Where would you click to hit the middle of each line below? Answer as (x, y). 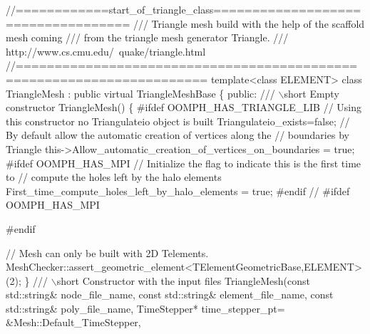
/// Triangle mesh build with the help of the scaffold (249, 23)
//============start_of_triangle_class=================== (184, 9)
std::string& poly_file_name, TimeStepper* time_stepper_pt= (145, 308)
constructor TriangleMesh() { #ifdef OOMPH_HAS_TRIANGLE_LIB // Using (184, 107)
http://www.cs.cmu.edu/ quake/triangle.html (106, 51)
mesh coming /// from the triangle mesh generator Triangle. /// (147, 37)
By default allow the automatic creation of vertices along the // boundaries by (178, 135)
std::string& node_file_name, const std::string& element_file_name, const (170, 294)
